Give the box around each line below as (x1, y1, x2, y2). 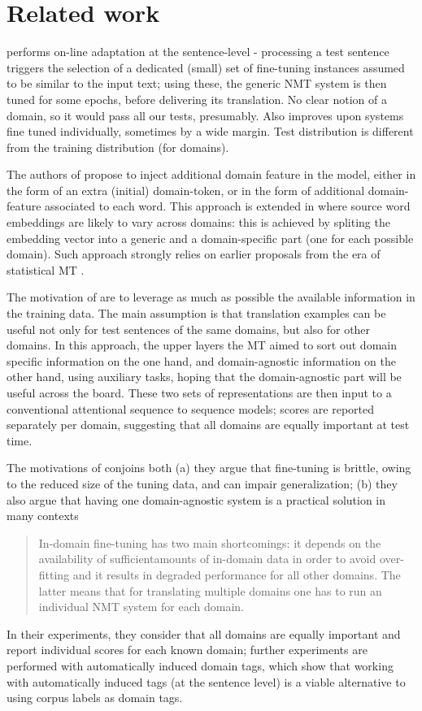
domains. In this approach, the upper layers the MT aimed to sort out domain (7, 336, 397, 353)
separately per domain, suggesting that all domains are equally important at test (7, 416, 410, 433)
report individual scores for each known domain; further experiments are (7, 641, 368, 658)
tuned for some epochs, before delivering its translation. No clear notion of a (7, 90, 387, 107)
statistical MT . (7, 261, 85, 278)
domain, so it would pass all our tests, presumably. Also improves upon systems (7, 106, 404, 124)
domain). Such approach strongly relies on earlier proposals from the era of (7, 245, 381, 262)
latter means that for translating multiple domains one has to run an (38, 582, 382, 599)
